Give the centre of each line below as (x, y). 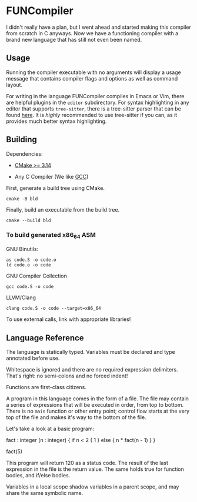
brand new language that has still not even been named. (74, 39)
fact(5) (14, 451)
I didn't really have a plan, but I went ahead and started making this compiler (98, 27)
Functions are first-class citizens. (46, 387)
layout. (14, 85)
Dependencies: (24, 153)
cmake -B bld (22, 199)
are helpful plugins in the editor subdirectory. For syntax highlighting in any (98, 102)
